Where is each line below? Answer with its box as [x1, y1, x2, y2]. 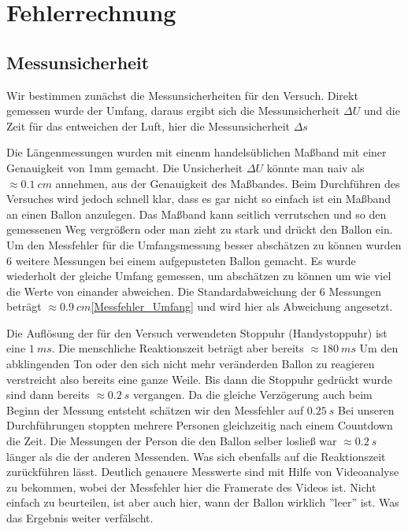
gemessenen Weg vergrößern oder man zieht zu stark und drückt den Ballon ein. [6, 221, 393, 238]
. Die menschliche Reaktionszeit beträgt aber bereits [51, 340, 304, 356]
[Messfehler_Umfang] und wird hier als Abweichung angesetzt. [91, 298, 393, 315]
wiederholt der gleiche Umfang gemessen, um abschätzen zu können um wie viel [6, 267, 391, 284]
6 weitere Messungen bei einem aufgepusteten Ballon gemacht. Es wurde [6, 252, 356, 268]
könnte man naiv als [266, 159, 365, 175]
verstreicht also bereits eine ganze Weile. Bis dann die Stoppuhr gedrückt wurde [6, 371, 392, 387]
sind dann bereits [6, 386, 90, 403]
